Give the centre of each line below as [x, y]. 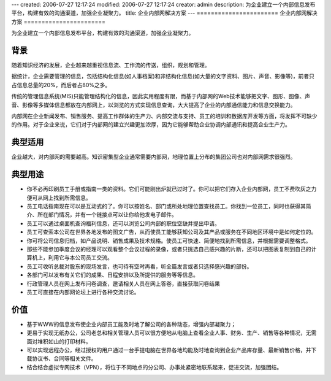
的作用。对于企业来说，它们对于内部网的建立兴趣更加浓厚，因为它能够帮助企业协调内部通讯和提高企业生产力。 [151, 125]
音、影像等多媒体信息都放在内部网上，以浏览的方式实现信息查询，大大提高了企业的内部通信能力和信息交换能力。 [154, 105]
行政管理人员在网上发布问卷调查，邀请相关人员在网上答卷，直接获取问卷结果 [123, 283]
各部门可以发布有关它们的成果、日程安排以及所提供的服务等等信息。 [112, 275]
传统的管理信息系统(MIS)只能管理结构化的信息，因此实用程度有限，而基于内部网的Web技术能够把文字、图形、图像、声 [161, 96]
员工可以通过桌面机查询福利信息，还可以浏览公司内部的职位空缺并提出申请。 [123, 223]
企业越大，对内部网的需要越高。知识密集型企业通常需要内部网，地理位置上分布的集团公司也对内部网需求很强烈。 [154, 157]
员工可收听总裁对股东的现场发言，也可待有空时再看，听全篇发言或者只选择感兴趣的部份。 [139, 266]
